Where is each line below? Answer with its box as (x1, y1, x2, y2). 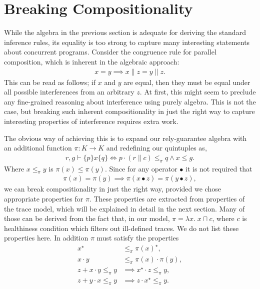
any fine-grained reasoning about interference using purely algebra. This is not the (4, 96, 256, 106)
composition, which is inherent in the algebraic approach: (4, 56, 179, 66)
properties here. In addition (4, 232, 88, 243)
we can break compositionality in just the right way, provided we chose (4, 183, 221, 194)
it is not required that (185, 163, 252, 173)
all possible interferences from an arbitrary (4, 86, 134, 97)
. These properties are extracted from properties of (89, 193, 245, 203)
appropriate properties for (4, 193, 83, 203)
